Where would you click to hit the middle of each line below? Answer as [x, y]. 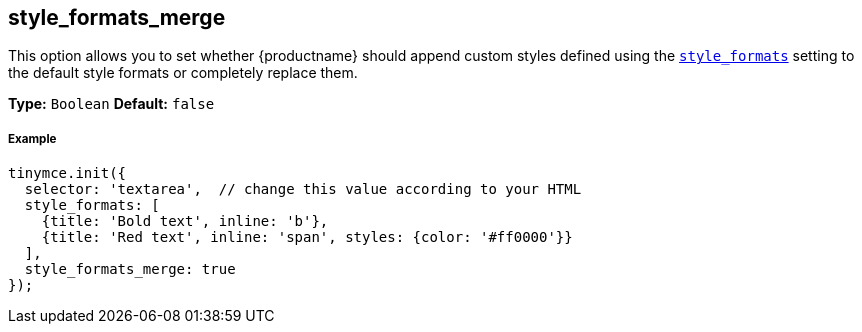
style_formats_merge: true [130, 269]
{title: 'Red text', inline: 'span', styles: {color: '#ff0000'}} [307, 237]
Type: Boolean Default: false [111, 104]
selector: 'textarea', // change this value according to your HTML [303, 189]
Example [32, 138]
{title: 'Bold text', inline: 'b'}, [185, 221]
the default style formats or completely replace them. [183, 73]
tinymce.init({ [67, 173]
